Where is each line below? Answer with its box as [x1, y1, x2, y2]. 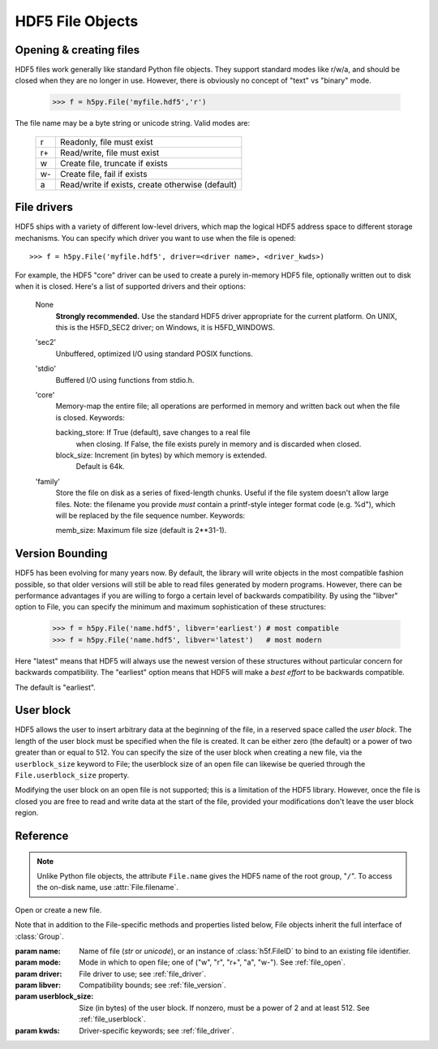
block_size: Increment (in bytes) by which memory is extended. [55, 450, 267, 460]
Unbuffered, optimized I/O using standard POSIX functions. [55, 349, 253, 359]
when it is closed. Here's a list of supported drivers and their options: [15, 281, 247, 291]
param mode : [15, 957, 62, 967]
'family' [35, 476, 61, 486]
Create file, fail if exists [59, 168, 148, 179]
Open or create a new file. [15, 905, 102, 914]
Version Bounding [15, 547, 109, 561]
